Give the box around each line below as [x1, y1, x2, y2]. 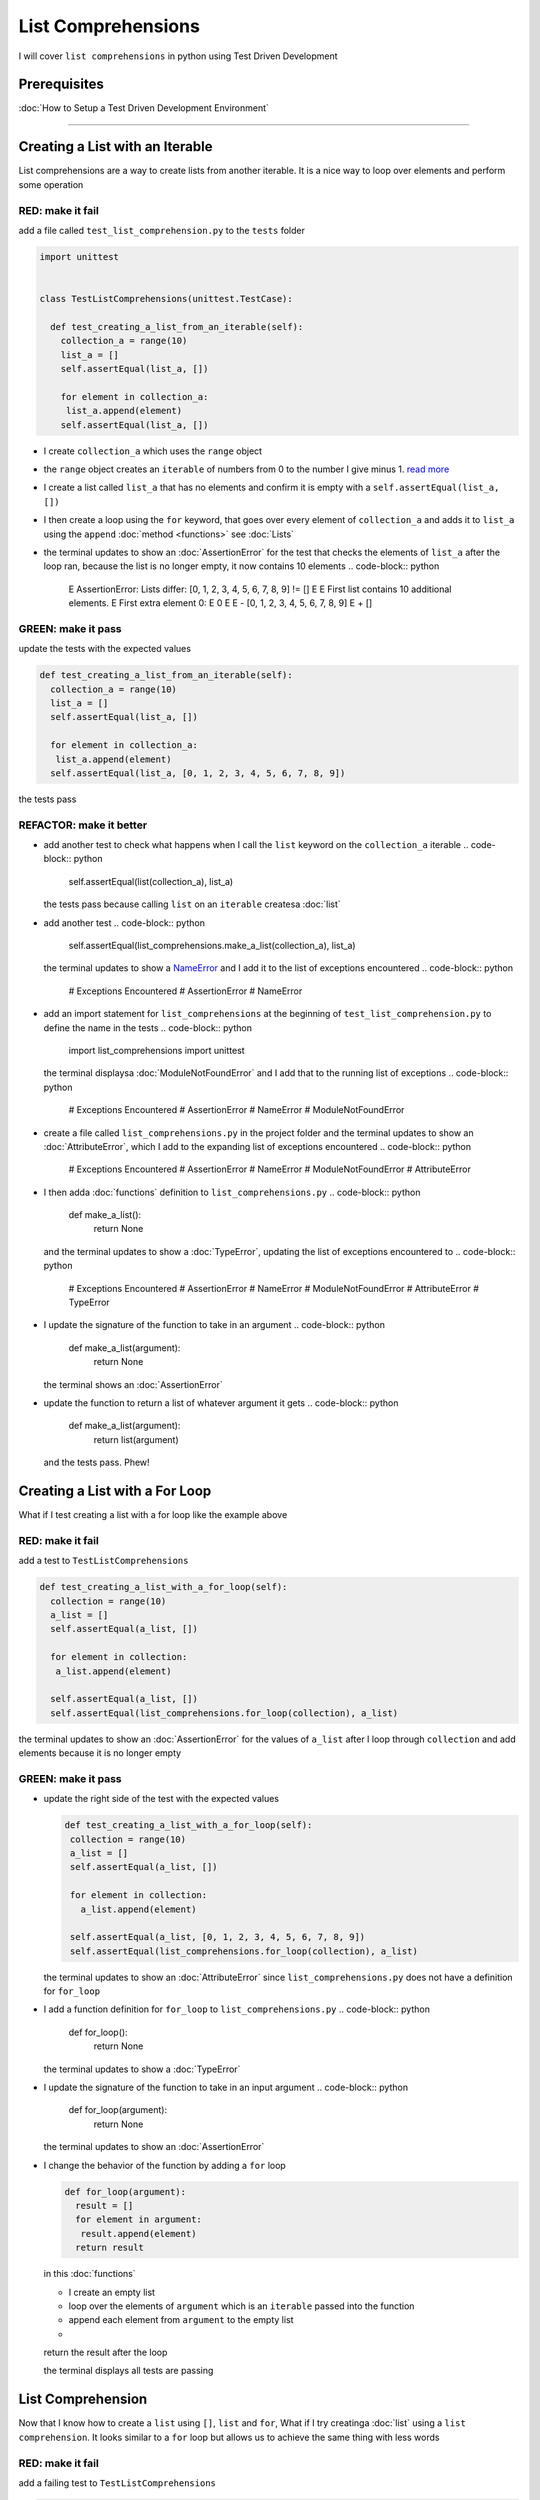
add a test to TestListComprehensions [18, 1555, 189, 1567]
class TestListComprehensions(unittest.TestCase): [39, 293, 294, 305]
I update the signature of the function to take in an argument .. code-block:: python [43, 1319, 385, 1331]
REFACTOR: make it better [18, 818, 148, 832]
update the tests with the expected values [18, 643, 192, 655]
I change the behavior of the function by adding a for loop [43, 2159, 287, 2171]
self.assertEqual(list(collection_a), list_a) [68, 875, 234, 887]
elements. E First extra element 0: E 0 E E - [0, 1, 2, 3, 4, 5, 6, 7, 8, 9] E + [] [68, 597, 373, 609]
